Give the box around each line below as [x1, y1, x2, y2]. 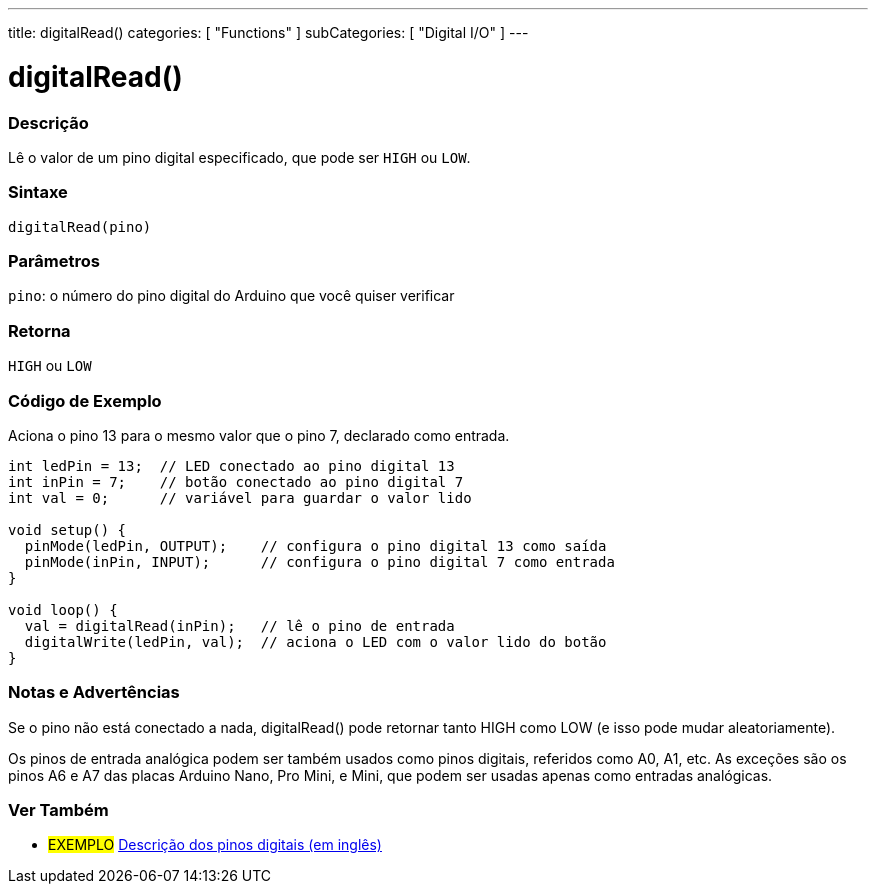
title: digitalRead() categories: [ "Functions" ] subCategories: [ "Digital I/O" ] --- [8, 24, 529, 41]
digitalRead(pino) [8, 218, 152, 235]
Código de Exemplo [8, 390, 162, 411]
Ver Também [8, 800, 109, 820]
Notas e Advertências [8, 682, 180, 703]
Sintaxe [8, 182, 68, 203]
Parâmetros [8, 251, 100, 271]
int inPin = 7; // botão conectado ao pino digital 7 [8, 473, 464, 490]
